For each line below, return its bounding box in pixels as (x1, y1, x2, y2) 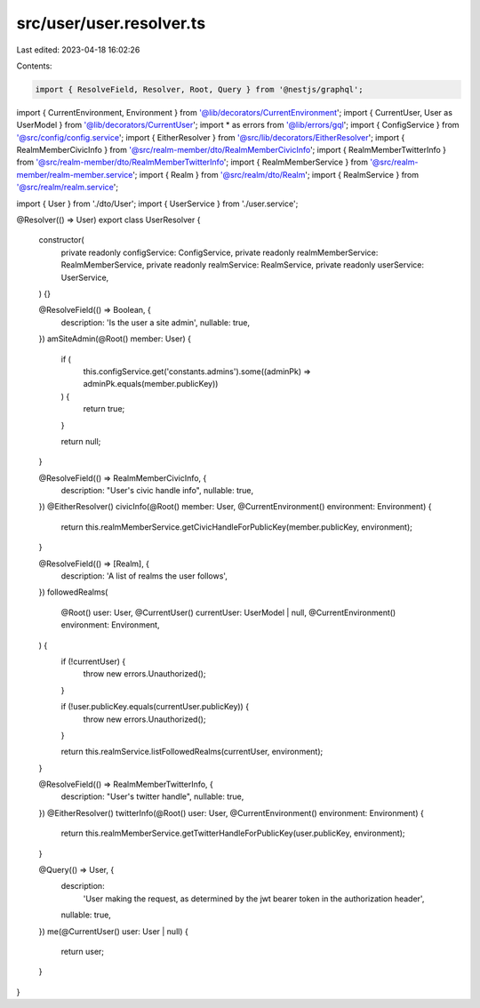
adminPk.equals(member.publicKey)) (83, 379, 219, 389)
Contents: (16, 60, 52, 71)
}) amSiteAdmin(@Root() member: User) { (38, 333, 191, 344)
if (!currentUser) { (60, 656, 126, 667)
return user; (60, 947, 105, 956)
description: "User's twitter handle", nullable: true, (60, 791, 244, 802)
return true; (83, 404, 125, 414)
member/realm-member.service (16, 169, 133, 180)
